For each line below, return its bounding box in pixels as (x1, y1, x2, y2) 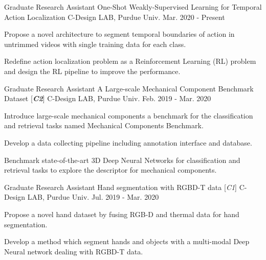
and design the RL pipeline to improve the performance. (4, 65, 181, 76)
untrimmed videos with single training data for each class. (4, 38, 186, 49)
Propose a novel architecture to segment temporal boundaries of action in (4, 29, 235, 39)
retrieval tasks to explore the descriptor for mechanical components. (4, 164, 217, 175)
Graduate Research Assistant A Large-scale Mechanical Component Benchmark (4, 83, 254, 93)
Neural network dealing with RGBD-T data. (4, 246, 143, 256)
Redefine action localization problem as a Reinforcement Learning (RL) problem (4, 56, 256, 66)
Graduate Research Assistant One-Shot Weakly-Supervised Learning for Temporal (4, 2, 262, 12)
